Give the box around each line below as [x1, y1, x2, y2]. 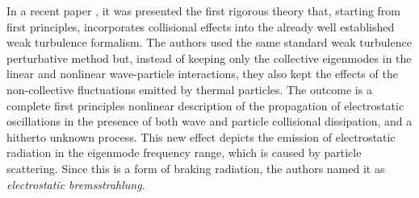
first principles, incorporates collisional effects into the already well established [6, 18, 395, 35]
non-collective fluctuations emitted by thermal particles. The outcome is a [6, 80, 372, 97]
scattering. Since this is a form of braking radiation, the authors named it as [6, 159, 385, 176]
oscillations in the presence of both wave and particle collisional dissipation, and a [6, 113, 413, 130]
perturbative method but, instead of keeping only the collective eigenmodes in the [6, 49, 412, 66]
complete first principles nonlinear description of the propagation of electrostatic [6, 97, 404, 113]
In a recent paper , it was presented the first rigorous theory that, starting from [6, 2, 401, 19]
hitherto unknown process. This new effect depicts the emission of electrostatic [6, 128, 396, 145]
